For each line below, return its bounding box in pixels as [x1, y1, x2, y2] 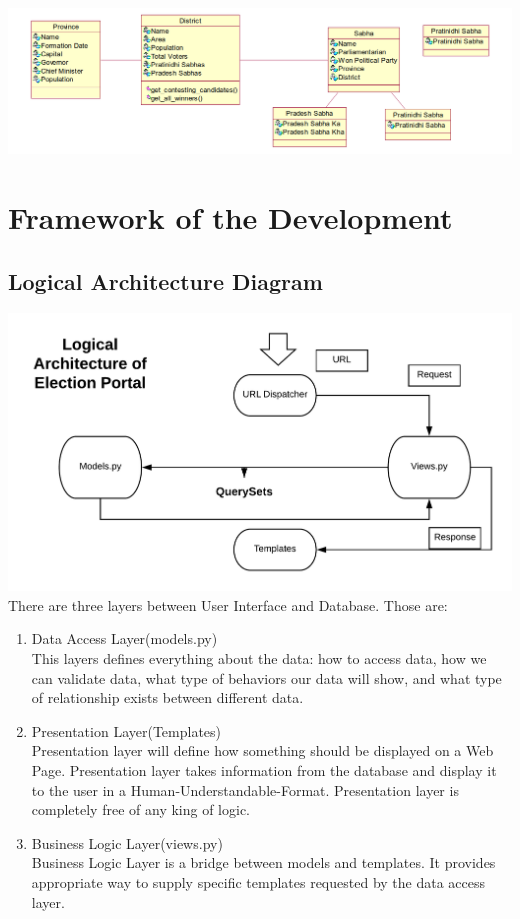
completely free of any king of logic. [31, 799, 250, 820]
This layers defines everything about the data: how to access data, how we [31, 647, 487, 668]
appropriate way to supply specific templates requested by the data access [31, 871, 486, 892]
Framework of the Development [8, 196, 453, 237]
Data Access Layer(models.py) [31, 628, 218, 649]
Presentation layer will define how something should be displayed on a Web [31, 740, 494, 761]
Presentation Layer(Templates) [31, 720, 222, 741]
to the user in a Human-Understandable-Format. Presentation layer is [31, 779, 459, 800]
